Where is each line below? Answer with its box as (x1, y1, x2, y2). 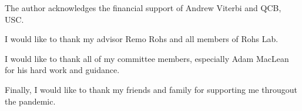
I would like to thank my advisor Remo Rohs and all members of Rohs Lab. (5, 33, 278, 45)
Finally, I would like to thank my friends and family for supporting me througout (5, 83, 297, 95)
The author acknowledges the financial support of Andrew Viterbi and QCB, (5, 2, 281, 13)
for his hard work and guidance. (5, 64, 120, 76)
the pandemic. (5, 95, 56, 107)
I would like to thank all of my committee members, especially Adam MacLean (5, 52, 289, 64)
